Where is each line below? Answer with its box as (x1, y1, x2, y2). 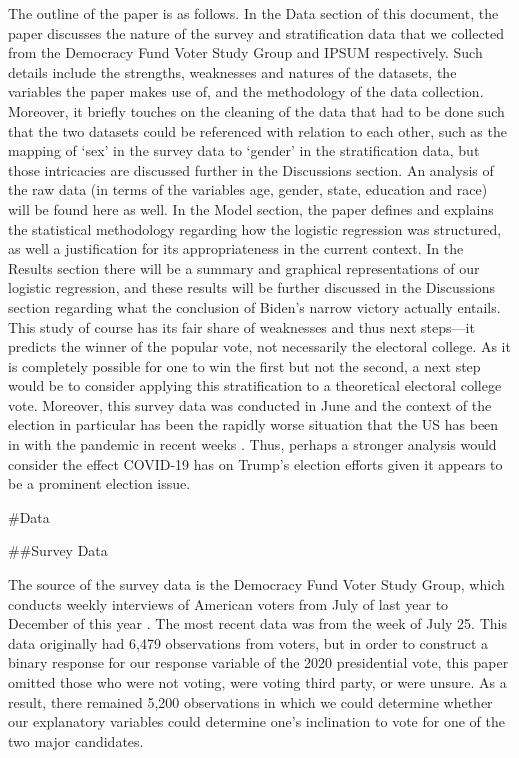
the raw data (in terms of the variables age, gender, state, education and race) (8, 179, 488, 200)
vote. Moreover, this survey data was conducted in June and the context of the (8, 394, 492, 415)
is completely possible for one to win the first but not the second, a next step (8, 355, 481, 376)
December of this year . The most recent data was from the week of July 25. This (8, 613, 507, 634)
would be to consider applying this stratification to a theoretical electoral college (8, 375, 502, 396)
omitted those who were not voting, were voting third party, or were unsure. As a (8, 672, 507, 692)
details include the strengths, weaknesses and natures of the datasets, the (8, 61, 457, 82)
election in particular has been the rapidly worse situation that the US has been (8, 414, 499, 435)
